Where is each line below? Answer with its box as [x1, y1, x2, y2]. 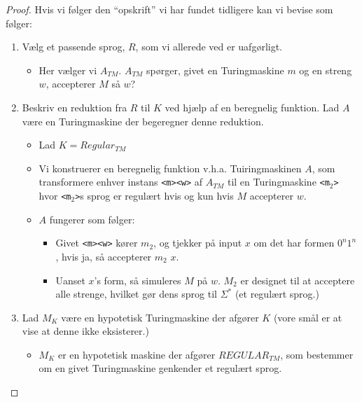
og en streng [299, 62, 352, 77]
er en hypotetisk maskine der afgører [57, 347, 216, 361]
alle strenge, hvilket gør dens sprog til [55, 286, 217, 301]
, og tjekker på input [153, 235, 242, 250]
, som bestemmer [280, 347, 354, 361]
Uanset [55, 272, 85, 287]
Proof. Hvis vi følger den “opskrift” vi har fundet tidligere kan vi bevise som [6, 2, 333, 16]
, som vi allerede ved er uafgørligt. [135, 39, 283, 54]
